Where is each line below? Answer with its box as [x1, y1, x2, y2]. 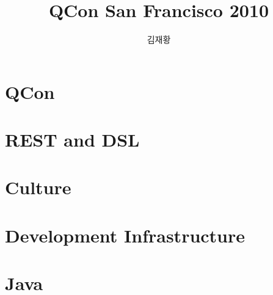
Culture [5, 175, 71, 200]
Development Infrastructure [5, 222, 246, 247]
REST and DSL [5, 127, 140, 152]
